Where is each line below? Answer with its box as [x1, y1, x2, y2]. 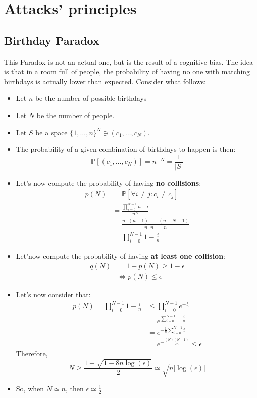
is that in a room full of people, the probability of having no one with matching [4, 66, 250, 77]
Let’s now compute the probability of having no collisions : [16, 177, 201, 188]
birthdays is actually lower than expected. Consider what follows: [4, 76, 206, 86]
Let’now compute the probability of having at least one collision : [16, 250, 225, 261]
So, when [16, 383, 44, 394]
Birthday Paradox [4, 32, 99, 48]
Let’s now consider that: [16, 289, 91, 299]
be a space [35, 127, 68, 137]
